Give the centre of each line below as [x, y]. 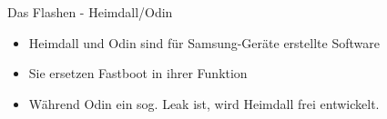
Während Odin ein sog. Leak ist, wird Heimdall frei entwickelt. [204, 103]
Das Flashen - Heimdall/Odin [90, 12]
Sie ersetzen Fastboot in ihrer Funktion [138, 73]
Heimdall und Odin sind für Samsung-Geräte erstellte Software [204, 42]
